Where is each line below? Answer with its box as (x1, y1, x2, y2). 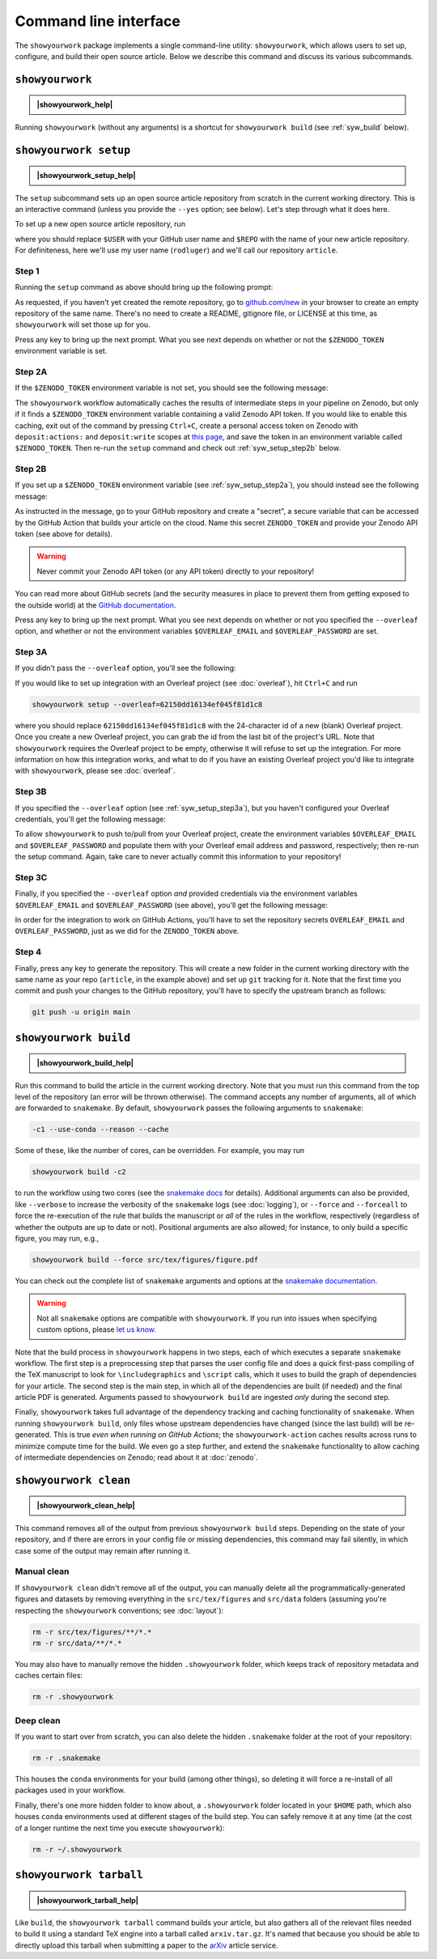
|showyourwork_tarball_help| (36, 1895, 139, 1905)
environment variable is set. (15, 346, 108, 356)
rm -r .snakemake (32, 1753, 101, 1762)
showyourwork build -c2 (32, 1168, 127, 1177)
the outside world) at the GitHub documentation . (15, 600, 176, 610)
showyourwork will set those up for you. (15, 320, 151, 329)
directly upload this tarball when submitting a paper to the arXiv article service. (15, 1940, 278, 1950)
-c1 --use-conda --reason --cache (32, 1125, 169, 1134)
